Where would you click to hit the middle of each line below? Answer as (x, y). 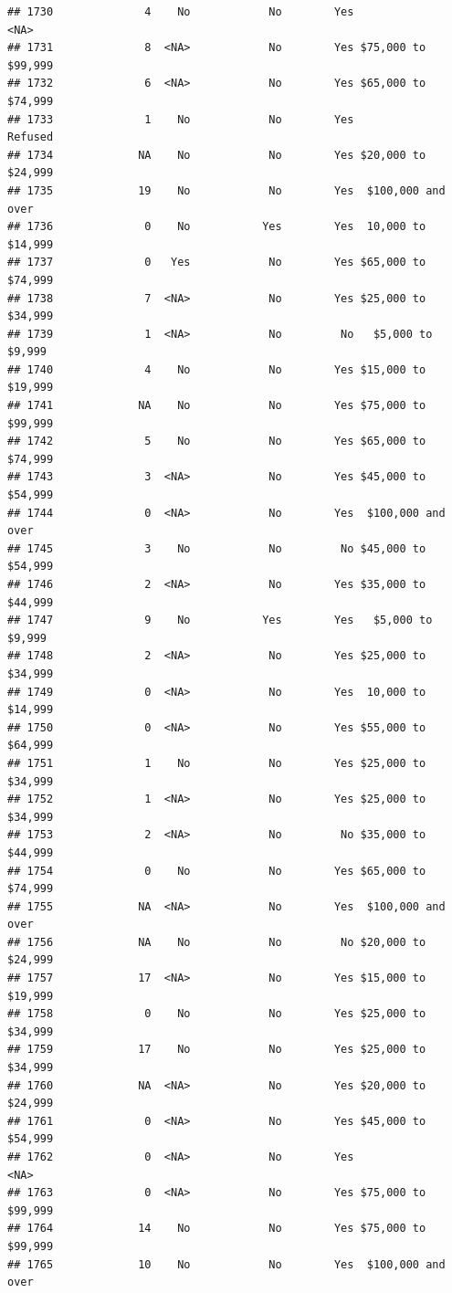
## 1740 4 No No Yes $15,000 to (217, 369)
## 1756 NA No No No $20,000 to (217, 942)
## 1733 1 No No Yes (181, 119)
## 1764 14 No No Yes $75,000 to (217, 1229)
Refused (31, 137)
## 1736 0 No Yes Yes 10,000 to (217, 227)
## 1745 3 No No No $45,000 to (217, 548)
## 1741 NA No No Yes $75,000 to (217, 406)
